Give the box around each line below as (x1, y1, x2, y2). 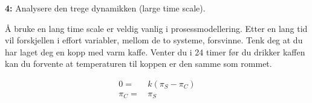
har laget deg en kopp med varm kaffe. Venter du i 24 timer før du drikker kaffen (5, 45, 305, 58)
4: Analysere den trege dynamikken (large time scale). (5, 2, 206, 14)
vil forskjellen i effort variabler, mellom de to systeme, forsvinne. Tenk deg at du (5, 34, 303, 46)
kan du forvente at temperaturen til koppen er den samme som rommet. (5, 57, 272, 70)
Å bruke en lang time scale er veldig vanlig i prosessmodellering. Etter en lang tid (5, 22, 308, 34)
